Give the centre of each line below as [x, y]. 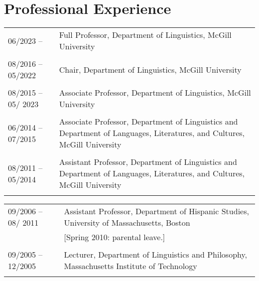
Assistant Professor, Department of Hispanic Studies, [156, 211]
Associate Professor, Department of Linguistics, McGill [155, 93]
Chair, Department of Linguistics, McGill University [150, 69]
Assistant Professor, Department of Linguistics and [148, 162]
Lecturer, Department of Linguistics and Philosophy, [156, 255]
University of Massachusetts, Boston [127, 223]
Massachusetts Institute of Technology [130, 266]
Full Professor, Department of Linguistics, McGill [145, 35]
